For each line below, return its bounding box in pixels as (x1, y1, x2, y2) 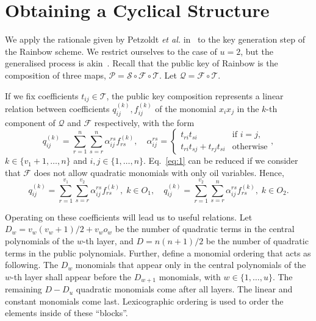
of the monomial (155, 102, 217, 115)
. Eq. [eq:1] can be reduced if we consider (143, 154, 298, 167)
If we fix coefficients (5, 89, 79, 102)
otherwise (232, 142, 268, 151)
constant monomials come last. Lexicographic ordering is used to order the (5, 294, 284, 307)
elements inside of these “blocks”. (5, 306, 128, 319)
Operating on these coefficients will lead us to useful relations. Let (5, 210, 253, 223)
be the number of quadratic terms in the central (115, 222, 295, 235)
